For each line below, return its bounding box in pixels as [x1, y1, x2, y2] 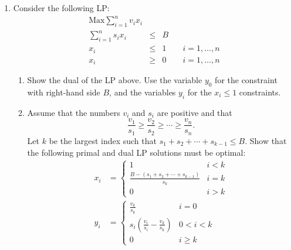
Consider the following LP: [13, 2, 110, 13]
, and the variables [109, 86, 176, 98]
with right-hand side [27, 86, 100, 98]
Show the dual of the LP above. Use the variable [27, 74, 202, 86]
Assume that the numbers [27, 106, 120, 118]
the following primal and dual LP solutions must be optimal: [27, 146, 246, 158]
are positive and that [157, 106, 232, 118]
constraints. [239, 86, 281, 98]
